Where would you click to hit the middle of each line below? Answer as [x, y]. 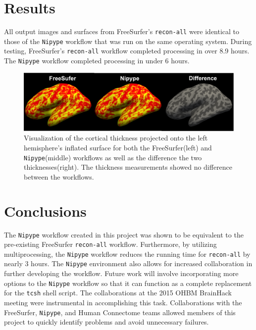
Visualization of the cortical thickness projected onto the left [116, 138]
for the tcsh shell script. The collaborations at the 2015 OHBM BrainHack [118, 293]
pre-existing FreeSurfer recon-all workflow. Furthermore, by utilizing [110, 244]
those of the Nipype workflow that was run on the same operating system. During [128, 41]
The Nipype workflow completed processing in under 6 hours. [97, 61]
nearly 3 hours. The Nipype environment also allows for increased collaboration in [128, 263]
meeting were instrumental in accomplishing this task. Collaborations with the [123, 303]
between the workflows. [59, 176]
